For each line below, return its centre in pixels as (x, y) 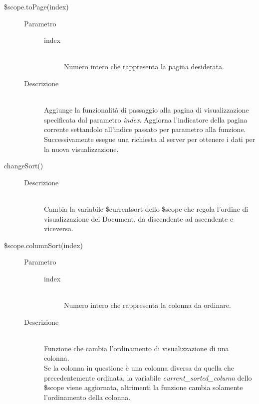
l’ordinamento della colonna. (87, 397)
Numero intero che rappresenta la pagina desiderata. (144, 67)
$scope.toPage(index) (36, 6)
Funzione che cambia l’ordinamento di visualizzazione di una (136, 348)
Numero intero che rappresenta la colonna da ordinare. (147, 305)
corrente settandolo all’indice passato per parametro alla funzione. (145, 129)
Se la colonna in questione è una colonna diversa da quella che (139, 368)
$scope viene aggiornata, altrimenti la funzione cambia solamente (143, 387)
